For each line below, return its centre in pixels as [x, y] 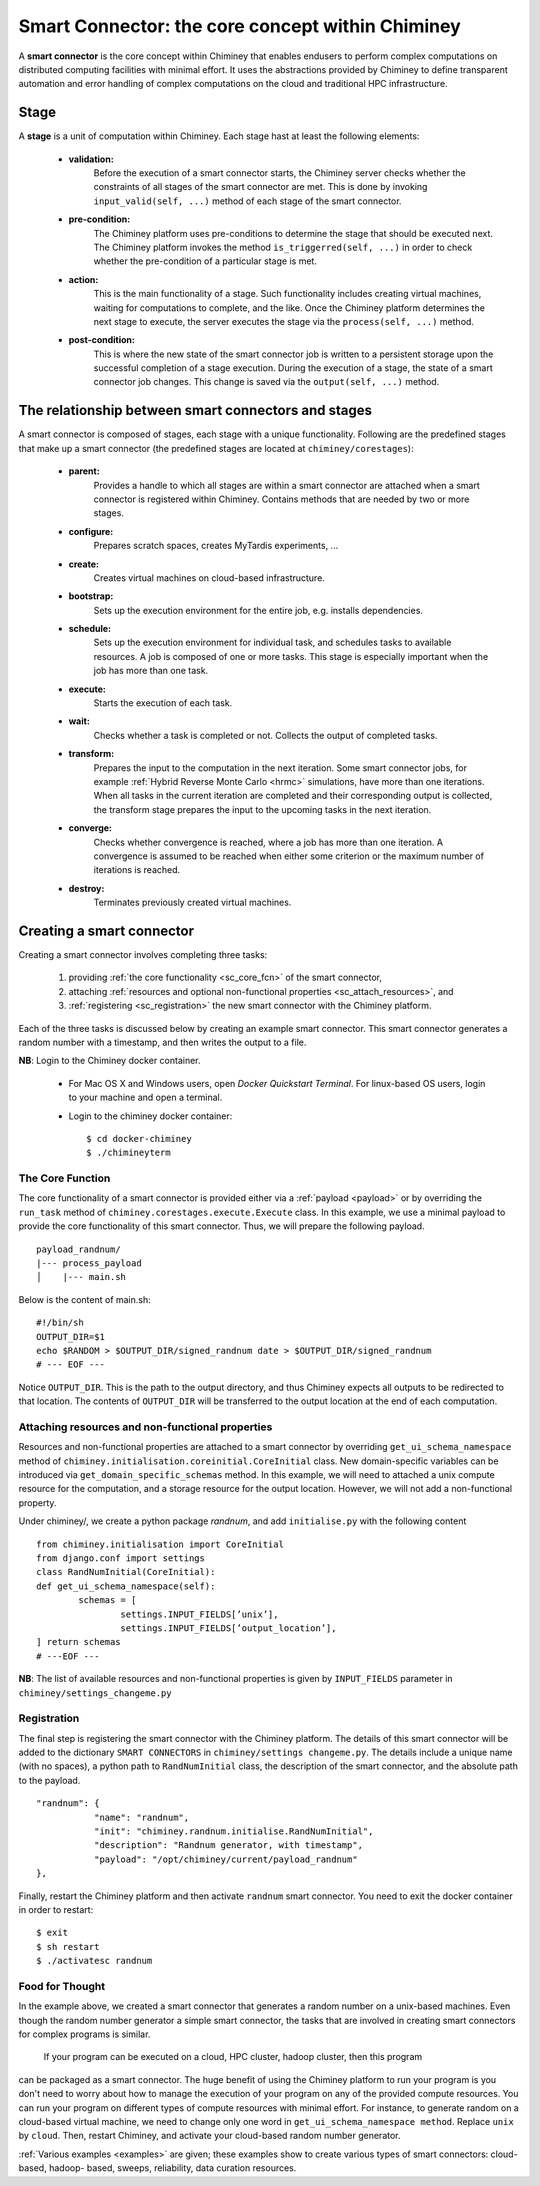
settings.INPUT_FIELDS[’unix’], [199, 1614]
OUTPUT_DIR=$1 [70, 1336]
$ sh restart [68, 1946]
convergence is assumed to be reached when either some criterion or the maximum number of [289, 856]
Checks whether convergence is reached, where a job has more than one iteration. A [268, 842]
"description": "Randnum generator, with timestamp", [228, 1845]
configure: [91, 531]
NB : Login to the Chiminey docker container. [109, 1061]
